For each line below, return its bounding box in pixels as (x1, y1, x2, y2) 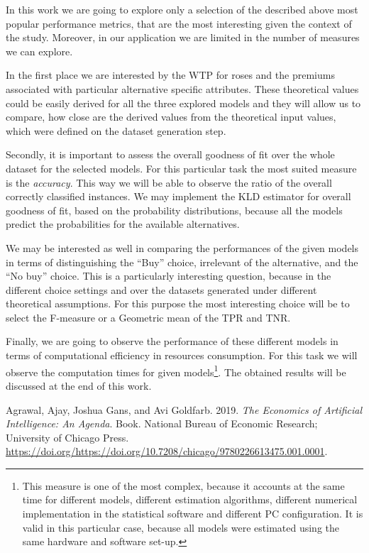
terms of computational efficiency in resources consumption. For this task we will (6, 348, 358, 363)
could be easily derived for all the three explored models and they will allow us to (6, 95, 361, 110)
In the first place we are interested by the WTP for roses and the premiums (6, 67, 335, 82)
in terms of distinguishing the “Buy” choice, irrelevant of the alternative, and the (6, 254, 358, 269)
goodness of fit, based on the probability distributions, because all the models (6, 202, 343, 217)
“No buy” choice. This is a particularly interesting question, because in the (6, 268, 331, 283)
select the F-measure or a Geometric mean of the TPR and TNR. (6, 310, 291, 324)
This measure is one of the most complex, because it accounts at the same (22, 478, 345, 493)
